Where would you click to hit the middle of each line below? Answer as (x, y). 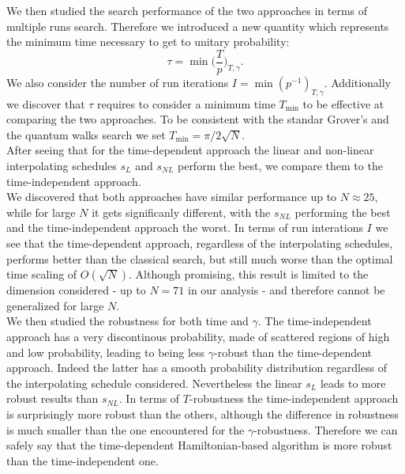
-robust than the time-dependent (293, 352)
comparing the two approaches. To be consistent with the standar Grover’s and (198, 119)
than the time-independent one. (82, 460)
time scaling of (42, 274)
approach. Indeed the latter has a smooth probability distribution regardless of (197, 368)
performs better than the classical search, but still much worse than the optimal (200, 258)
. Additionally (357, 82)
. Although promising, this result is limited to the (248, 274)
